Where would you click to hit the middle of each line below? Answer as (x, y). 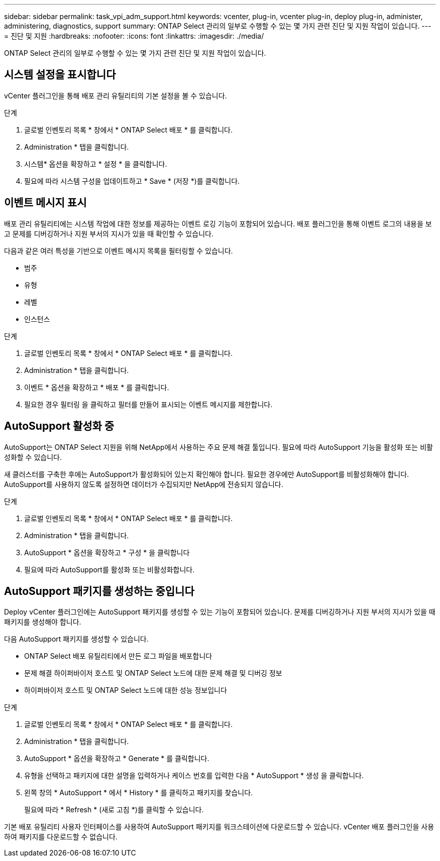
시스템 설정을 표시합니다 (60, 75)
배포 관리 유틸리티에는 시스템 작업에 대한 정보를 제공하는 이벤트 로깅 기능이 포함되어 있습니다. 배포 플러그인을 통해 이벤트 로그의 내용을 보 (218, 223)
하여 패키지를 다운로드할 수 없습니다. (61, 837)
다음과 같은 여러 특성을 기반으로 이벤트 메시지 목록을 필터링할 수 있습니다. (119, 251)
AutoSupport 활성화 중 (59, 426)
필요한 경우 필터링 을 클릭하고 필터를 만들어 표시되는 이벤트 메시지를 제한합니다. (148, 404)
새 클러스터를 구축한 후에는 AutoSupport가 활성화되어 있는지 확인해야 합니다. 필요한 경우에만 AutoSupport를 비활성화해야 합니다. (207, 474)
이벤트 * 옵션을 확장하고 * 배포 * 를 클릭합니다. (97, 387)
